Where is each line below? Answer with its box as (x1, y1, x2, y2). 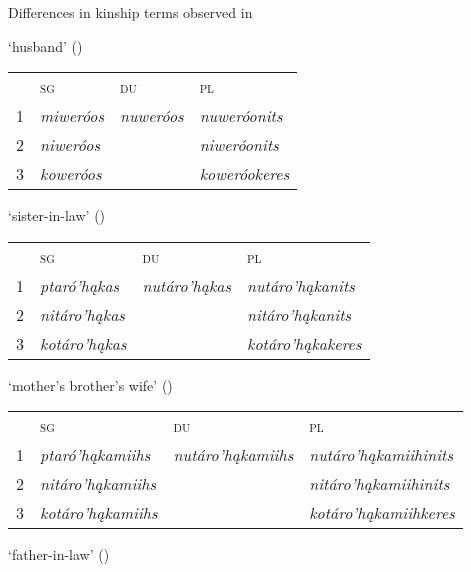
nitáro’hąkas (40, 302, 125, 326)
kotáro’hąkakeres (247, 331, 362, 355)
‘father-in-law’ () (8, 544, 110, 565)
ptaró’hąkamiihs (40, 443, 151, 467)
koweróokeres (199, 162, 290, 186)
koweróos (40, 162, 102, 186)
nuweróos (120, 104, 184, 128)
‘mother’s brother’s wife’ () (8, 374, 173, 395)
